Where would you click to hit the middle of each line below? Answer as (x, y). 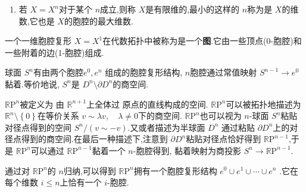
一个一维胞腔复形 (38, 41)
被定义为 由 (42, 104)
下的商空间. (160, 116)
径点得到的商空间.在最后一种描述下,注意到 (86, 139)
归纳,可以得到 (90, 170)
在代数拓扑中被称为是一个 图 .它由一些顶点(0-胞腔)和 (202, 41)
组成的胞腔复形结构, (144, 72)
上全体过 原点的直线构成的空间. (147, 104)
